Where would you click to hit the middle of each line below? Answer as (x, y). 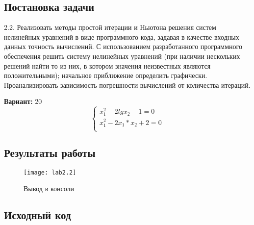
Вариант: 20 (23, 101)
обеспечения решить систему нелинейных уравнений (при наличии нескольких (122, 56)
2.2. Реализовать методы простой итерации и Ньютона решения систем (110, 27)
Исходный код (38, 214)
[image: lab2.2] (50, 173)
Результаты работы (50, 153)
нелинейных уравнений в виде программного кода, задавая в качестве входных (122, 37)
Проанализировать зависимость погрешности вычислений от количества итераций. (127, 85)
